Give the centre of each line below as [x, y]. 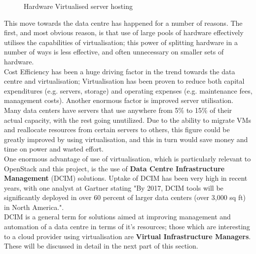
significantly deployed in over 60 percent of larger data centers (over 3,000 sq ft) [125, 197]
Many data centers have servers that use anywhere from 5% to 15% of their [118, 110]
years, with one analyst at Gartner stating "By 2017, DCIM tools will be [114, 187]
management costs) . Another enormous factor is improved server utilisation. [119, 100]
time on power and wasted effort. [54, 149]
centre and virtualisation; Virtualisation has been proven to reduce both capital [124, 81]
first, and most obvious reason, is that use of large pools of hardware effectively [124, 32]
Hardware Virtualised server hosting [78, 6]
